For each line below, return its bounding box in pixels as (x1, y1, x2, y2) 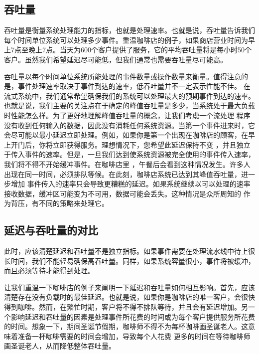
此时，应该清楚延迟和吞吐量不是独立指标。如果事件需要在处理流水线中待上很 (4, 246, 255, 256)
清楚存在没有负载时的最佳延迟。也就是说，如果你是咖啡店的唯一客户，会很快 (4, 292, 255, 302)
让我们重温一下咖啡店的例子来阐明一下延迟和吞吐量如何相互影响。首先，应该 (4, 282, 255, 292)
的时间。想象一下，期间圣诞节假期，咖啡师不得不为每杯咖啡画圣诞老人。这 (4, 321, 248, 332)
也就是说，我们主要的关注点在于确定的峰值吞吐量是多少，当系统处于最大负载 (4, 100, 255, 111)
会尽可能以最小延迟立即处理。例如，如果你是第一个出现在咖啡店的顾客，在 (4, 130, 248, 140)
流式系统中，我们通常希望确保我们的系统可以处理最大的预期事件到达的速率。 (4, 90, 255, 101)
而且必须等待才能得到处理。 (4, 265, 95, 276)
